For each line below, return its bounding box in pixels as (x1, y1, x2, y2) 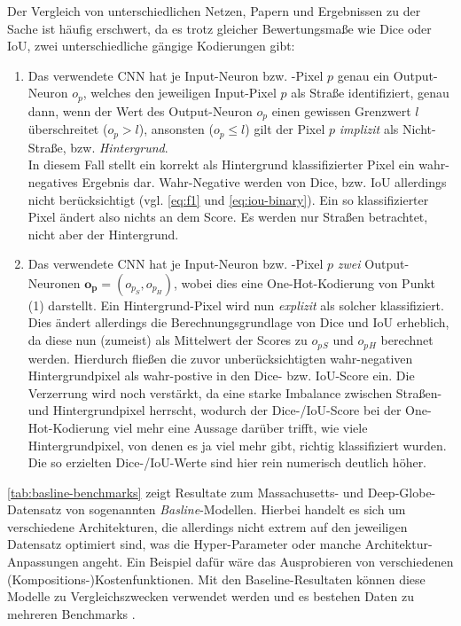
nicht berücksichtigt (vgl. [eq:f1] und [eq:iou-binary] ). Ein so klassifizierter (27, 190, 429, 208)
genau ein (337, 66, 390, 84)
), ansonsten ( (138, 120, 214, 138)
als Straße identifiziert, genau (291, 83, 449, 102)
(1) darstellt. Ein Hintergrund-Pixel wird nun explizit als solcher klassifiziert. (27, 295, 444, 314)
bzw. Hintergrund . (70, 137, 168, 156)
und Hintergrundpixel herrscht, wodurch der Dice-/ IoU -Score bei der (27, 401, 402, 419)
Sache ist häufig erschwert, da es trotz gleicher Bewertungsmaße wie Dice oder (7, 19, 432, 37)
